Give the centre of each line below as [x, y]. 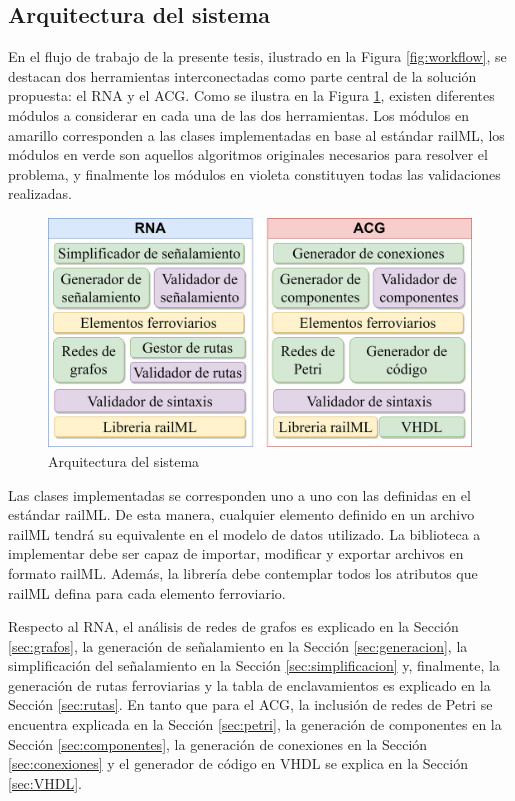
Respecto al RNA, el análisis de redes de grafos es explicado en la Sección [233, 626]
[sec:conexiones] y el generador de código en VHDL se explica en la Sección [238, 763]
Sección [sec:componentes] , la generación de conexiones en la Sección [218, 743]
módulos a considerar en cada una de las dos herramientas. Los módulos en [238, 114]
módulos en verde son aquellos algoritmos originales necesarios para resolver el [248, 154]
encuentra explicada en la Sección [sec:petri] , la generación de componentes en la [255, 724]
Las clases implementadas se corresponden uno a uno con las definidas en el [239, 494]
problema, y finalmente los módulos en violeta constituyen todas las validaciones [254, 173]
